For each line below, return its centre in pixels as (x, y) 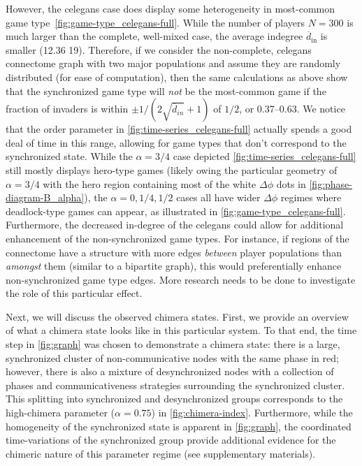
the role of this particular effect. (74, 293)
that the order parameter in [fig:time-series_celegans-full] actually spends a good (179, 129)
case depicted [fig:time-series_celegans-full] (265, 156)
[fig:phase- (331, 183)
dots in (291, 183)
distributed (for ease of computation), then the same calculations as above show (177, 77)
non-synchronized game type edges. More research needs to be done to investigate (181, 279)
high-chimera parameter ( (60, 413)
